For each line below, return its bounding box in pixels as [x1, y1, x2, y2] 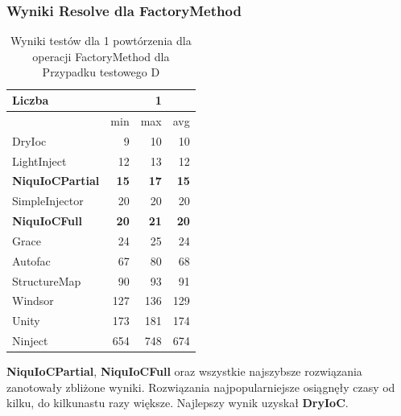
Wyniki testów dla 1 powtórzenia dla [10, 32, 192, 49]
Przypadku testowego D [42, 64, 160, 80]
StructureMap [12, 272, 81, 289]
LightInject [12, 152, 67, 169]
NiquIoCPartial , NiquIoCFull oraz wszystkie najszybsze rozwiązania [6, 363, 362, 380]
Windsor [12, 292, 54, 309]
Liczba [12, 92, 49, 108]
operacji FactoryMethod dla [32, 47, 170, 64]
